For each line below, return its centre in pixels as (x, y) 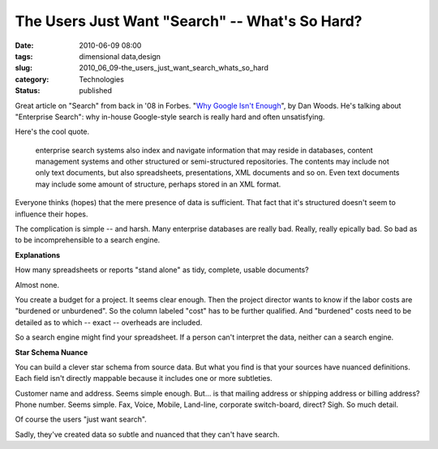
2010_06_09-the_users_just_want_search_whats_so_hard (174, 68)
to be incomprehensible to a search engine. (88, 240)
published (96, 91)
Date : (24, 45)
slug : (24, 68)
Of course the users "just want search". (81, 419)
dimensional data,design (120, 56)
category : (32, 79)
